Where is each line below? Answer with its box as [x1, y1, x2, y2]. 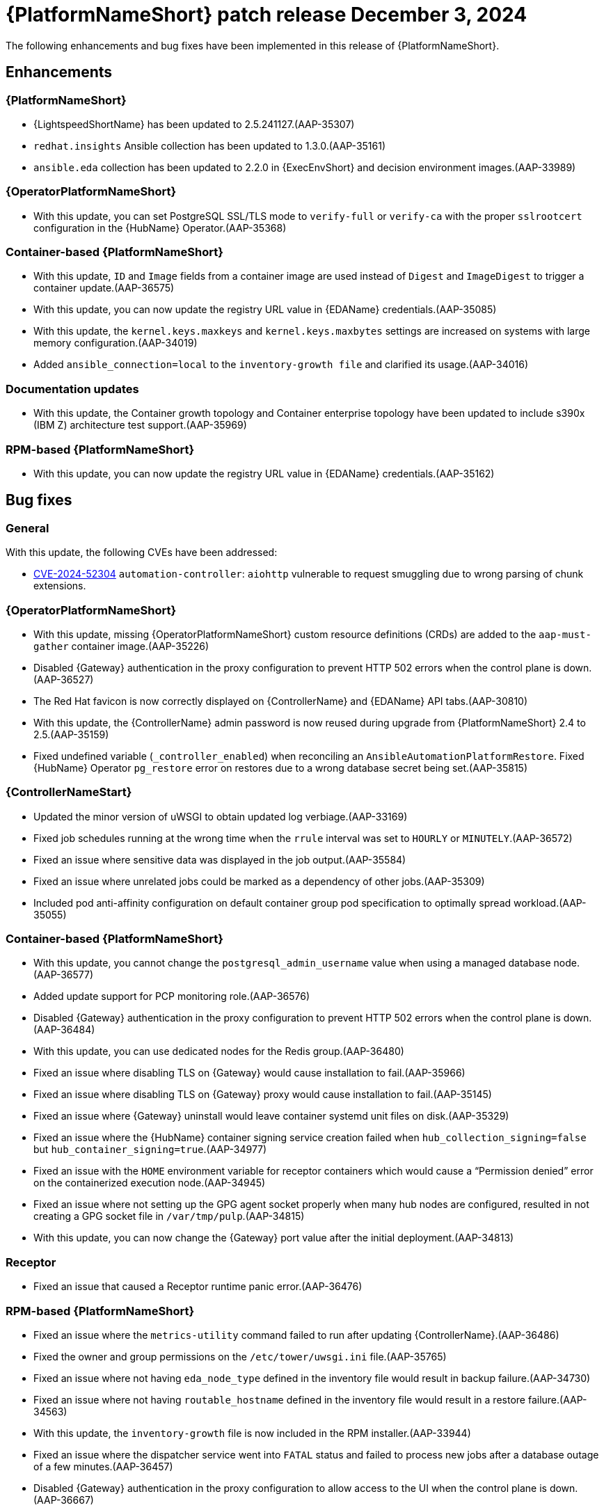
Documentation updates [6, 381, 139, 396]
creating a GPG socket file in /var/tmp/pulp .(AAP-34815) [33, 1210, 305, 1223]
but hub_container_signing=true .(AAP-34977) [33, 1143, 267, 1156]
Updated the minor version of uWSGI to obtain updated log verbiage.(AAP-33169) [33, 810, 408, 822]
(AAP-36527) [33, 673, 94, 685]
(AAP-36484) [33, 1024, 95, 1036]
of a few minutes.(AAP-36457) [33, 1460, 173, 1472]
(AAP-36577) [33, 969, 94, 981]
